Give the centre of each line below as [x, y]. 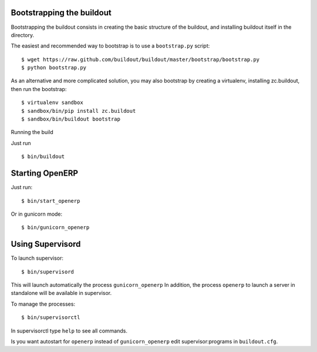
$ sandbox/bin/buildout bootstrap [71, 119]
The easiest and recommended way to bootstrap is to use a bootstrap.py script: [110, 46]
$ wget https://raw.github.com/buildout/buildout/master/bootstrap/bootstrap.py [141, 59]
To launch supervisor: [37, 258]
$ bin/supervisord [48, 271]
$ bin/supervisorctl [51, 318]
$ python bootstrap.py [54, 68]
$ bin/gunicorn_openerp [55, 227]
